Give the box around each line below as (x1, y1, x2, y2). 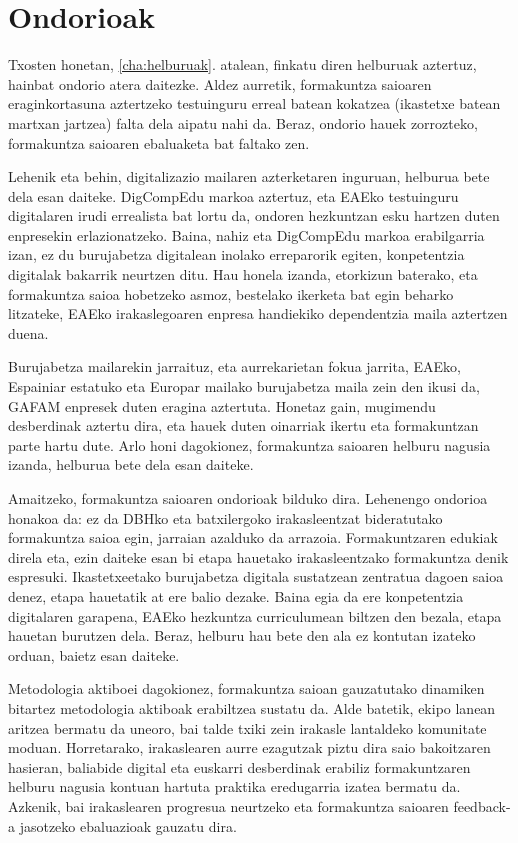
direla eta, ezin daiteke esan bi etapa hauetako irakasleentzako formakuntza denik (8, 546, 509, 567)
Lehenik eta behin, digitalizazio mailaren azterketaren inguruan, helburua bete (8, 166, 490, 187)
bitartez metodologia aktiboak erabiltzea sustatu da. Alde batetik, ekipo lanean (8, 697, 496, 718)
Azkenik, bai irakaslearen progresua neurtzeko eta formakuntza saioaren (8, 795, 449, 816)
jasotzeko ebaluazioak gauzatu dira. (19, 815, 237, 836)
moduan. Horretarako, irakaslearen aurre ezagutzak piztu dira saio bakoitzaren (8, 737, 491, 758)
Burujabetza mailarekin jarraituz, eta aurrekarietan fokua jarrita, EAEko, (8, 356, 461, 377)
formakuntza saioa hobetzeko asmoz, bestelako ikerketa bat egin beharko (8, 283, 454, 304)
